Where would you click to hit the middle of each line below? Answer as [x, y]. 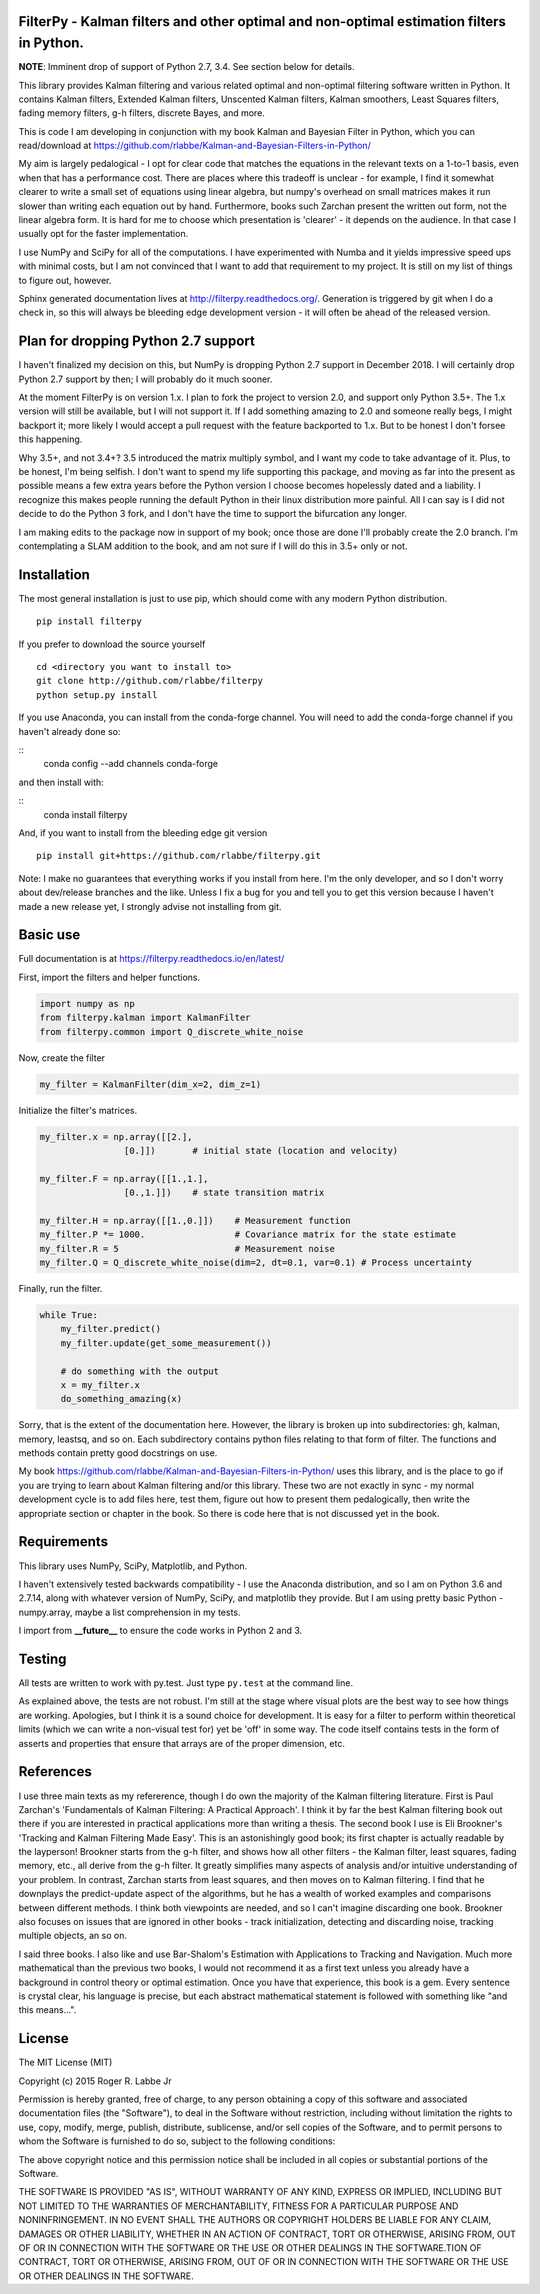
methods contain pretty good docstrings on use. [118, 1453]
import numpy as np [87, 1003]
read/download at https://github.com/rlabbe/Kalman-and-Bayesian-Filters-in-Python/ [195, 146]
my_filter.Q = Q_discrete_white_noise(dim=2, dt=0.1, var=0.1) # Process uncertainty [255, 1263]
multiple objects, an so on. [72, 1936]
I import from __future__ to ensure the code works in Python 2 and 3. [160, 1631]
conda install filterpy [85, 814]
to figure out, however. [65, 280]
